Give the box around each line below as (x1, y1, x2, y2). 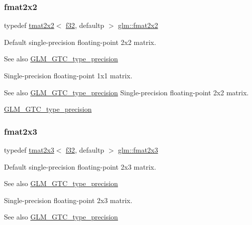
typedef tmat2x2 (4, 20, 54, 30)
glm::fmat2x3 (118, 145, 158, 155)
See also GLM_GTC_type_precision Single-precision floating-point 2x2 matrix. (4, 87, 249, 97)
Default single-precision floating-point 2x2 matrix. (4, 36, 156, 47)
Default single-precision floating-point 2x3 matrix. (4, 161, 156, 172)
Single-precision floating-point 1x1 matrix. (4, 70, 132, 80)
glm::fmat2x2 (118, 20, 158, 30)
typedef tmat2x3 (4, 145, 54, 155)
